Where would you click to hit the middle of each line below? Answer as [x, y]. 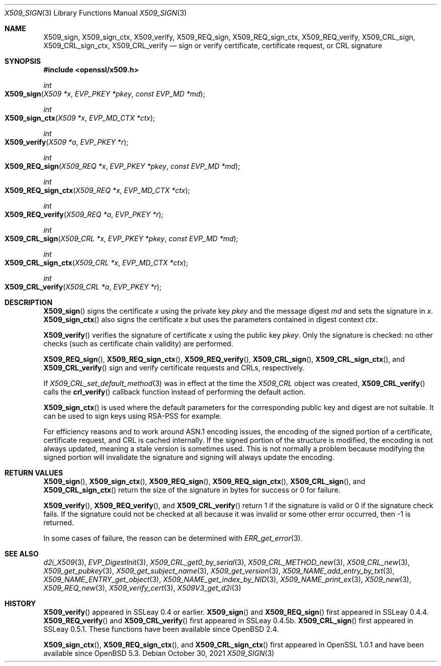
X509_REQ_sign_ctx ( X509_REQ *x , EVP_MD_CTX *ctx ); [97, 190]
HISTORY [20, 603]
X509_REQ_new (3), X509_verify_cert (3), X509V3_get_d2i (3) [142, 588]
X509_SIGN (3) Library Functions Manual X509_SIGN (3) [96, 13]
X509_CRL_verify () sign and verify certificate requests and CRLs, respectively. [174, 368]
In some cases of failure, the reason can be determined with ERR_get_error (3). [173, 538]
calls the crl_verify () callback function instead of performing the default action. [174, 392]
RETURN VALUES [34, 473]
